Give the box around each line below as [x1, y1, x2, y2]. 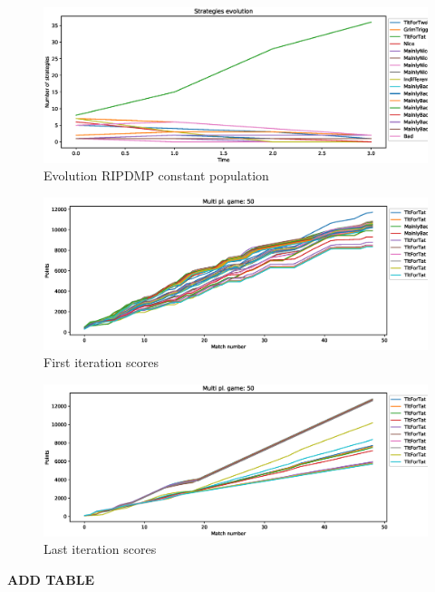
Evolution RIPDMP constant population [43, 166, 269, 185]
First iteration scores [43, 353, 159, 372]
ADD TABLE [7, 569, 94, 588]
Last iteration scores [43, 539, 157, 558]
